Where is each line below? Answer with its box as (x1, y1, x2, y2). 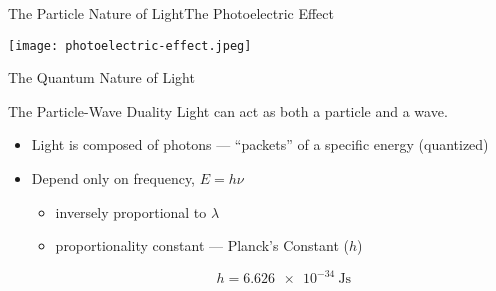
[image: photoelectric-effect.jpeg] (8, 38, 252, 53)
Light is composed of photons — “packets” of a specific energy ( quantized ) (31, 134, 489, 155)
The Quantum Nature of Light (8, 67, 195, 88)
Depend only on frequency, (31, 168, 196, 189)
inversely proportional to (55, 201, 207, 222)
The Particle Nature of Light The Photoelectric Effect (8, 3, 334, 23)
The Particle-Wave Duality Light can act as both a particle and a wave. (8, 100, 448, 121)
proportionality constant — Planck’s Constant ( (55, 235, 349, 256)
